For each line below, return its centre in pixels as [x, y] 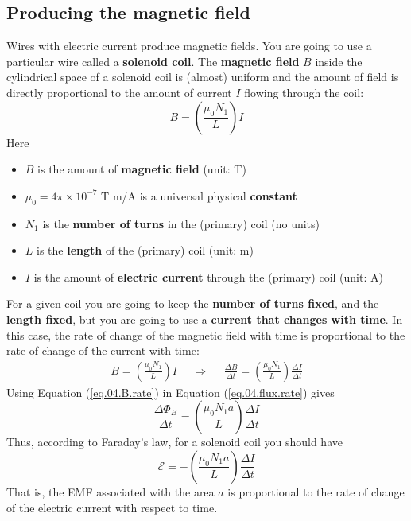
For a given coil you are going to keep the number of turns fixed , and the [193, 303]
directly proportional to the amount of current [119, 92]
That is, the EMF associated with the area [111, 491]
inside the [339, 61]
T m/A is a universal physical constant [199, 195]
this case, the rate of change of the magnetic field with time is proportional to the [206, 334]
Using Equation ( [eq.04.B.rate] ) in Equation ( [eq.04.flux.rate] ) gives [171, 392]
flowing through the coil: [304, 92]
